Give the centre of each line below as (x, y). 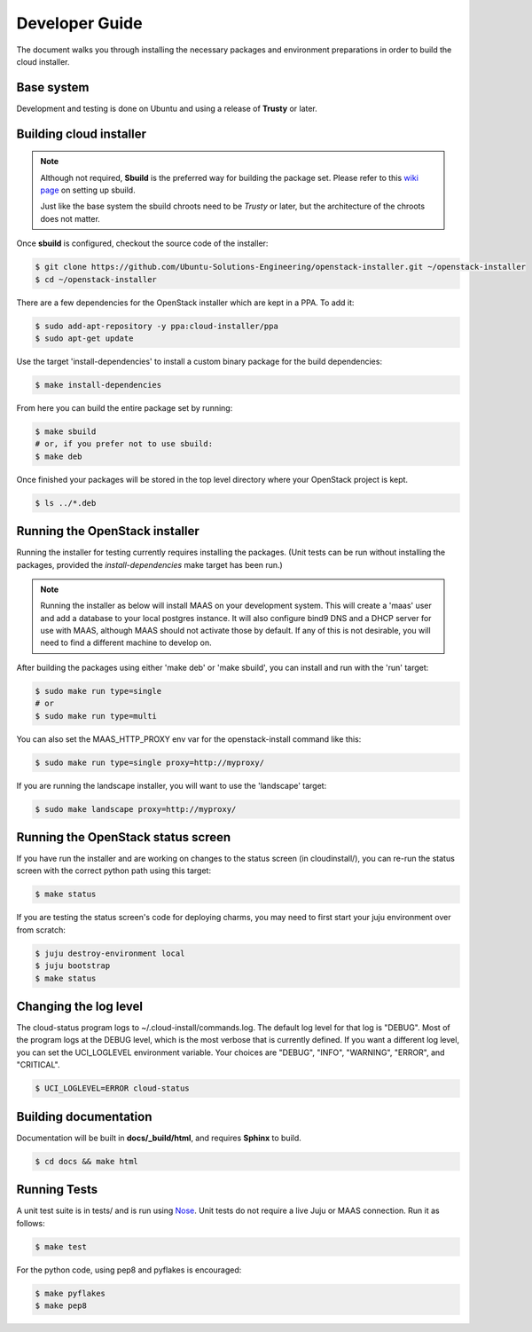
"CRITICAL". (38, 1065)
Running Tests (57, 1190)
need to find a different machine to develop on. (126, 642)
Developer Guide (79, 23)
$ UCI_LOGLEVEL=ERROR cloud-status (112, 1088)
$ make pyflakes (70, 1293)
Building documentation (84, 1117)
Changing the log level (80, 1006)
